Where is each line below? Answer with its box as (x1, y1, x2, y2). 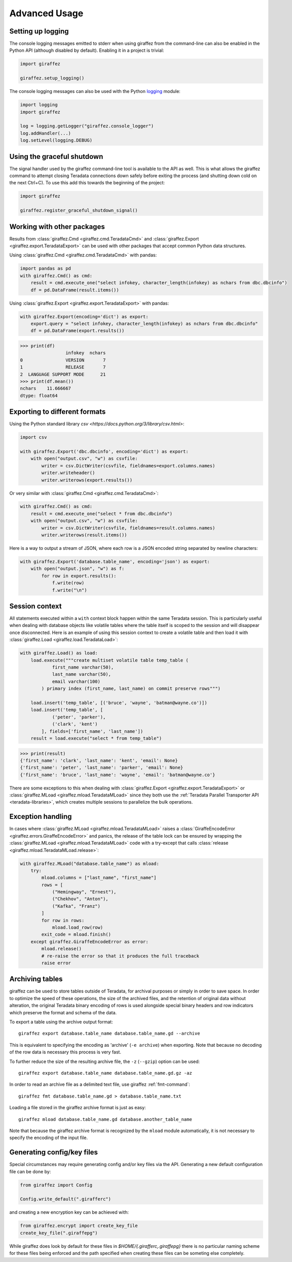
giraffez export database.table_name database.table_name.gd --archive (18, 1031, 200, 1037)
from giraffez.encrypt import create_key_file (20, 1223, 138, 1228)
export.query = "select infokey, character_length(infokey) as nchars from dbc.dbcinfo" (30, 320, 258, 326)
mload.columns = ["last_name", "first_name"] (41, 875, 157, 881)
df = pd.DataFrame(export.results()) (30, 328, 125, 334)
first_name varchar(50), (52, 665, 114, 670)
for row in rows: (41, 917, 85, 923)
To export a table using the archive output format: (9, 1019, 114, 1025)
